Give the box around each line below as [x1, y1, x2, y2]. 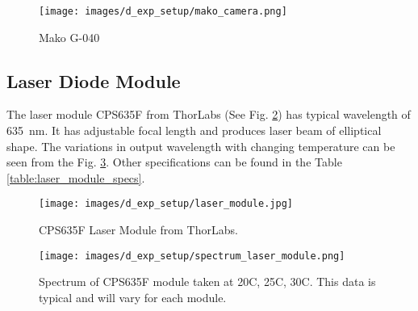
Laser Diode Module [6, 68, 181, 93]
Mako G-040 [39, 28, 100, 45]
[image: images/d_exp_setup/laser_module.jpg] [39, 198, 293, 210]
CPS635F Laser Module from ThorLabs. [39, 221, 238, 238]
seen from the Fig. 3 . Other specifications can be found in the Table [6, 153, 342, 170]
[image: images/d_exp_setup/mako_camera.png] [39, 6, 287, 17]
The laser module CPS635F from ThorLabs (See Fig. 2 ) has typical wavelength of [6, 106, 411, 123]
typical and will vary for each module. [39, 288, 227, 305]
